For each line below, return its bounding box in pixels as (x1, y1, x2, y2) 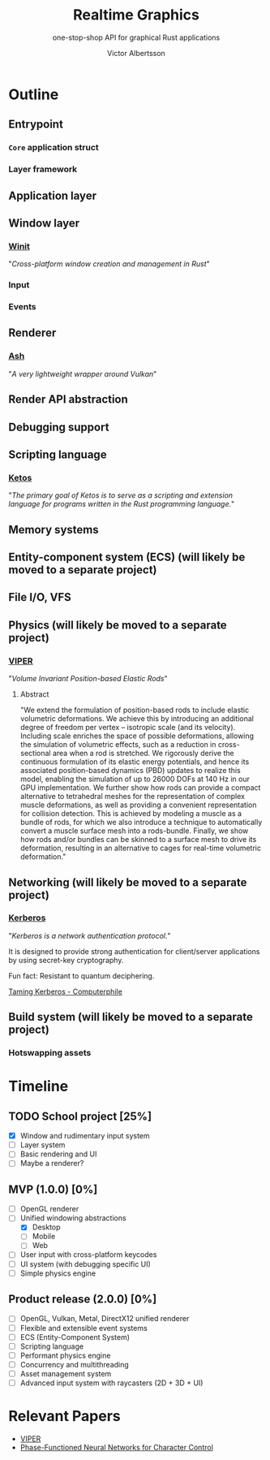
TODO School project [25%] (8, 1109, 152, 1123)
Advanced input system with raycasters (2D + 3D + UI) (19, 1378, 204, 1388)
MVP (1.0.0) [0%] (8, 1182, 98, 1196)
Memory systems (8, 522, 99, 537)
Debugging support (8, 420, 109, 434)
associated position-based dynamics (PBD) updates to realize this (19, 766, 241, 775)
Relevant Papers (8, 1407, 122, 1426)
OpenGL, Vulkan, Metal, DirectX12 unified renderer (19, 1314, 190, 1324)
